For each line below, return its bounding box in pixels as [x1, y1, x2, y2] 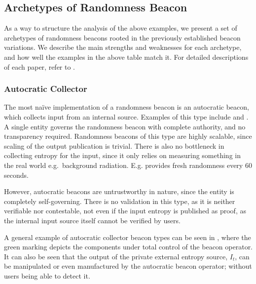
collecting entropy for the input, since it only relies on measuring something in [4, 150, 241, 161]
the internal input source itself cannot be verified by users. [4, 215, 181, 225]
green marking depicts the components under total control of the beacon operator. [4, 242, 253, 252]
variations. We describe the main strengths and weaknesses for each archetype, [4, 42, 242, 52]
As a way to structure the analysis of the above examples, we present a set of [4, 23, 237, 33]
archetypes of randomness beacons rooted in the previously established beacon [4, 32, 241, 42]
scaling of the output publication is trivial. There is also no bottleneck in [4, 140, 224, 151]
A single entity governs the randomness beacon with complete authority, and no [4, 121, 246, 131]
